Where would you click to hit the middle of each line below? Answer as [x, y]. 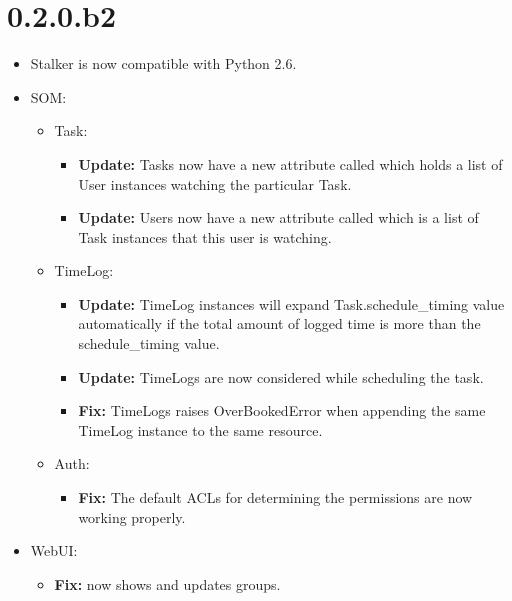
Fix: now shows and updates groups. [167, 583]
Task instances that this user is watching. [205, 236]
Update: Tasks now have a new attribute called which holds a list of [290, 163]
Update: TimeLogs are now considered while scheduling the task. [281, 376]
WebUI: [54, 550]
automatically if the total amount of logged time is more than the [279, 323]
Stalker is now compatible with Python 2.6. [163, 63]
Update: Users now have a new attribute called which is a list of [278, 217]
